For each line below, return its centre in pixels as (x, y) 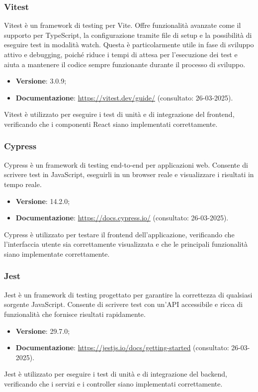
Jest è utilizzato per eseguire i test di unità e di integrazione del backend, (116, 374)
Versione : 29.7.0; (43, 331)
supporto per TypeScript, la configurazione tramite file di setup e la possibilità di (128, 35)
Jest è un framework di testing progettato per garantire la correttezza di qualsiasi (128, 294)
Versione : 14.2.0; (43, 201)
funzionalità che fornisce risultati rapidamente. (75, 314)
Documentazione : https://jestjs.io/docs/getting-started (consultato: (122, 347)
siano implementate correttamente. (57, 253)
